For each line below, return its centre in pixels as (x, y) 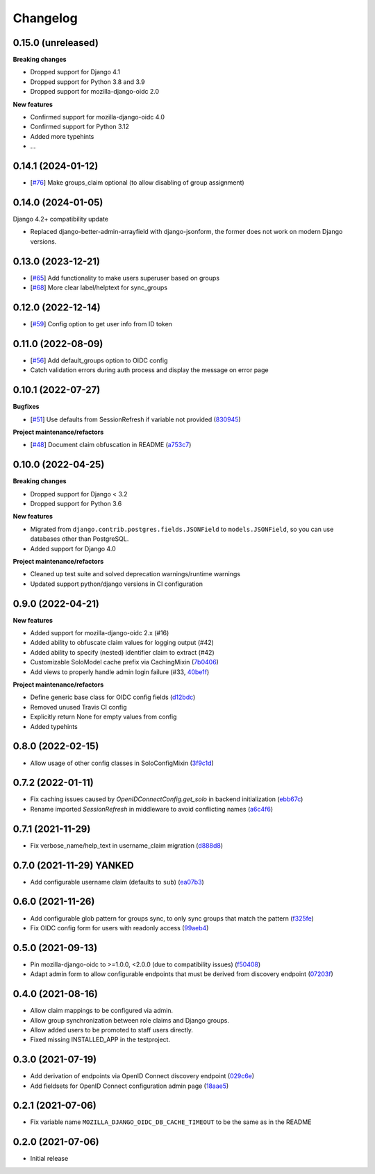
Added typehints (54, 726)
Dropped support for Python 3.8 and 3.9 (87, 82)
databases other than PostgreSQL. (80, 539)
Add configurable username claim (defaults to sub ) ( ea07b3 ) (117, 882)
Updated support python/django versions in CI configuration (116, 584)
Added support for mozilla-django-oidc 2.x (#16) (100, 633)
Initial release (49, 1159)
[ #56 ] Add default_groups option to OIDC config (99, 360)
